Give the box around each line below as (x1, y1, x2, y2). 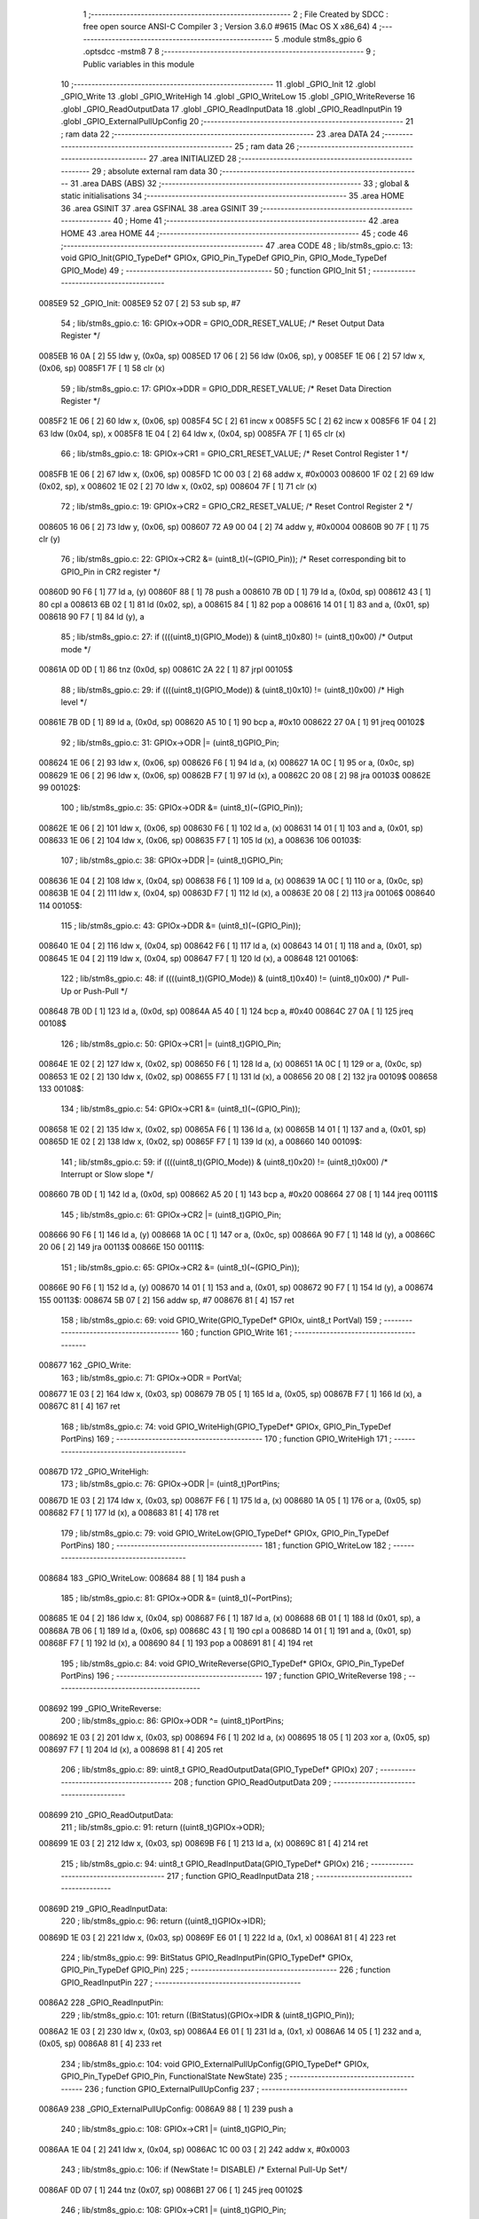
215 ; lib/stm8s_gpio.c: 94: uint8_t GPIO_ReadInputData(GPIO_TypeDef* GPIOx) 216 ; (60, 1858, 369, 1868)
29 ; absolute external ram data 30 (91, 165, 218, 177)
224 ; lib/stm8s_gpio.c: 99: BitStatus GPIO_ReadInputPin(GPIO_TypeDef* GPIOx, (60, 1953, 354, 1963)
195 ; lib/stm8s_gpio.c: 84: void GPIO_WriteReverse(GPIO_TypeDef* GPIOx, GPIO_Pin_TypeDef (60, 1658, 405, 1669)
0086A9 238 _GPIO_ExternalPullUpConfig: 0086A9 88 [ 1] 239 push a (38, 2104, 294, 2114)
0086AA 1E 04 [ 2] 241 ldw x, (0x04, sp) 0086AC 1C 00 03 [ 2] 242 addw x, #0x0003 (38, 2144, 350, 2154)
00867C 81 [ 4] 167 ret (38, 1401, 121, 1411)
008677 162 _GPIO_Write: (38, 1360, 132, 1370)
